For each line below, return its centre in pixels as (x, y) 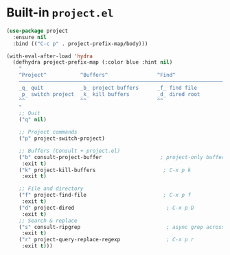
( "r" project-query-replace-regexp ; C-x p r (106, 240)
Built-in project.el (60, 13)
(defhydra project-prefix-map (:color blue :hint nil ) (93, 62)
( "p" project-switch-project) (62, 138)
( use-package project (37, 31)
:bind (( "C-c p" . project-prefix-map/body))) (80, 44)
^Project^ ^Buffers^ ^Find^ (97, 75)
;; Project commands (48, 132)
